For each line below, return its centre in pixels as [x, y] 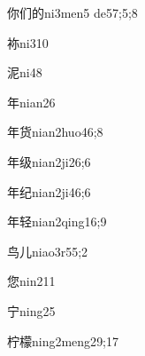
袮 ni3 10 [28, 42]
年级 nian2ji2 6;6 [49, 161]
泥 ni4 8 [25, 72]
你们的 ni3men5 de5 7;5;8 [72, 12]
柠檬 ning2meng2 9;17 [63, 340]
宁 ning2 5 [31, 310]
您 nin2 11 [31, 281]
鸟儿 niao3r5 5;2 [48, 251]
